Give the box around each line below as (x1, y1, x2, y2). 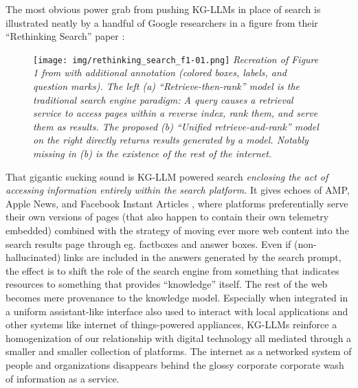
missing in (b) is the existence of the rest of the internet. (33, 146, 272, 160)
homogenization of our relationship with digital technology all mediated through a (5, 330, 352, 345)
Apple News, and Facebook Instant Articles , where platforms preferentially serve (5, 196, 348, 210)
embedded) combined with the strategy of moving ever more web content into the (5, 222, 349, 237)
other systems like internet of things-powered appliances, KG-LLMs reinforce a (5, 317, 337, 332)
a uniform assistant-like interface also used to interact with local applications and (5, 304, 348, 318)
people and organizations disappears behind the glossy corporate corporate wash (5, 357, 344, 372)
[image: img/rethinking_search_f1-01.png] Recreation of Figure (33, 52, 319, 66)
